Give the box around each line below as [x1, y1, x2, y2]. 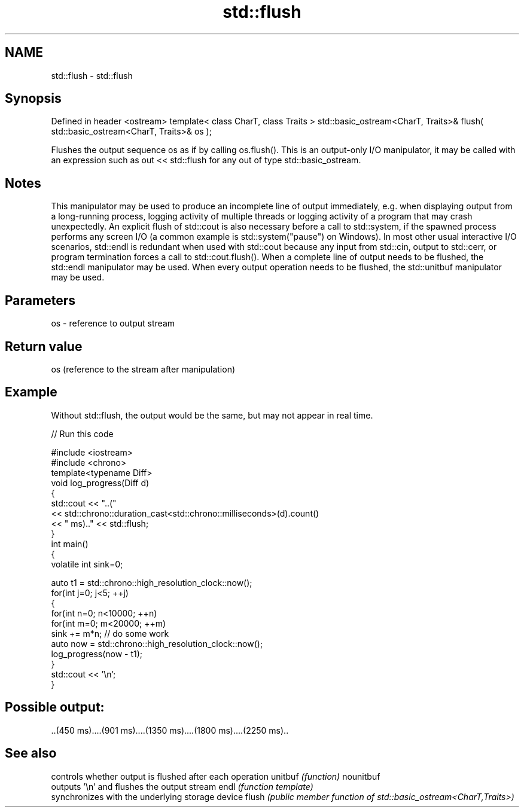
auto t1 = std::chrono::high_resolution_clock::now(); [51, 577, 252, 588]
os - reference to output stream [51, 318, 175, 329]
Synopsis [5, 91, 62, 106]
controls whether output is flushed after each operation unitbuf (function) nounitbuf [51, 771, 380, 782]
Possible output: [5, 700, 105, 715]
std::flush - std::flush [51, 70, 133, 81]
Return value [5, 338, 83, 354]
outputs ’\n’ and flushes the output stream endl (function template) [51, 781, 313, 792]
